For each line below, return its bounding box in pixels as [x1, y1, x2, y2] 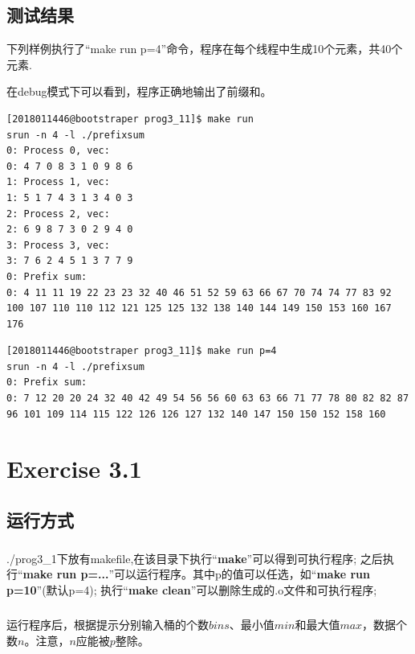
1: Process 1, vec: [6, 176, 110, 188]
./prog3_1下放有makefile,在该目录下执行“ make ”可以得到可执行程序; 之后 [6, 549, 383, 566]
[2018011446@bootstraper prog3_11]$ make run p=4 [6, 345, 277, 357]
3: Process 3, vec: [6, 239, 110, 251]
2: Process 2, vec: [6, 208, 110, 220]
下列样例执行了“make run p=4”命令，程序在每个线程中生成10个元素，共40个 [6, 40, 403, 57]
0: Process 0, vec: [6, 145, 110, 157]
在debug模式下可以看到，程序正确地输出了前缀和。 [6, 83, 272, 100]
